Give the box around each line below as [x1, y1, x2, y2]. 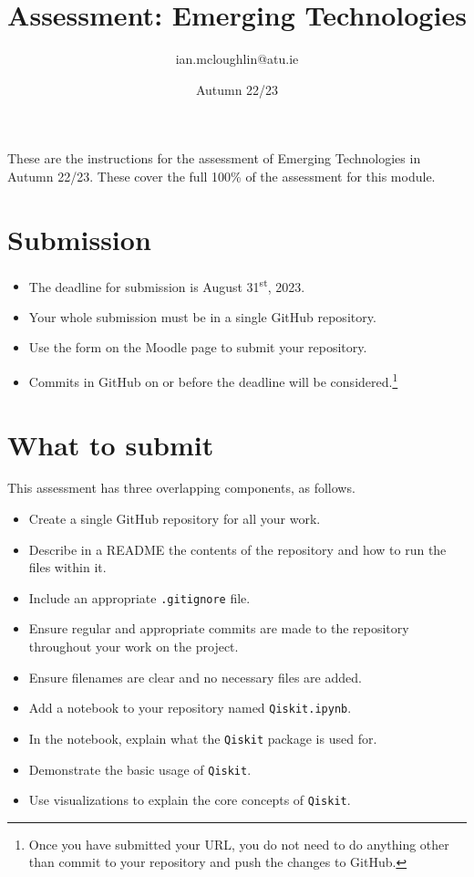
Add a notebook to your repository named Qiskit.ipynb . [28, 698, 352, 717]
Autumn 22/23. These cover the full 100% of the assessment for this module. [7, 166, 436, 185]
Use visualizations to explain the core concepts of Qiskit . [28, 790, 351, 809]
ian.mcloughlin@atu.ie [175, 49, 299, 68]
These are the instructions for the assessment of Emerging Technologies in [7, 149, 421, 168]
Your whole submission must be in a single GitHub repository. [28, 307, 376, 326]
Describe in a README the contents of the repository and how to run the [28, 539, 447, 559]
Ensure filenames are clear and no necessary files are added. [28, 667, 362, 686]
